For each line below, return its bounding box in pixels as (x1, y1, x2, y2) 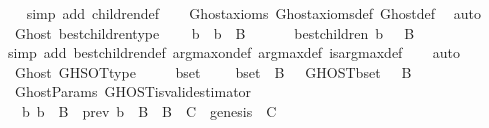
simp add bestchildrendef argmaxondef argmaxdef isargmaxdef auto (7, 42, 460, 63)
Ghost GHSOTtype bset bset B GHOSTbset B (14, 61, 412, 82)
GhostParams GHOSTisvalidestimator (14, 81, 252, 102)
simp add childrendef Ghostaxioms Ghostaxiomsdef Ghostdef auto (26, 3, 481, 23)
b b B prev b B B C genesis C (21, 100, 277, 121)
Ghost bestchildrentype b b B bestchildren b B (14, 22, 415, 43)
